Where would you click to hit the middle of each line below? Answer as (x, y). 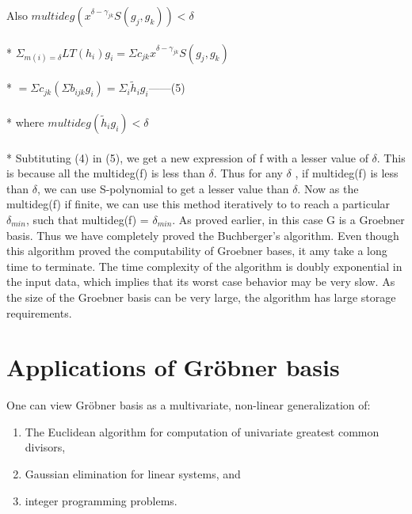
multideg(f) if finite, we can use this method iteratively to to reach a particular (198, 204)
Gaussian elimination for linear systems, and (133, 474)
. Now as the (328, 188)
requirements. (39, 312)
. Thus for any (248, 173)
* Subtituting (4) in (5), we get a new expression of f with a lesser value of (187, 157)
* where (25, 122)
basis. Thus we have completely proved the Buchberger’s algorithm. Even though (203, 235)
